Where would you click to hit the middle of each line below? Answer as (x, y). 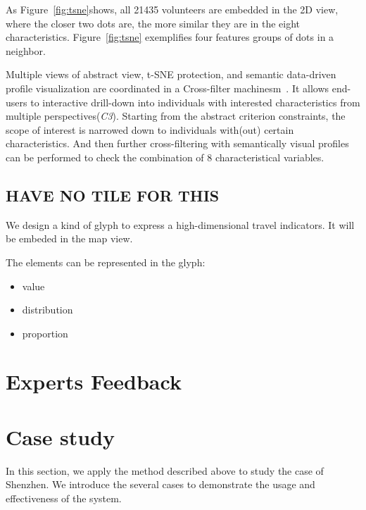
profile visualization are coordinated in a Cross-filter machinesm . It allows (168, 88)
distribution (48, 310)
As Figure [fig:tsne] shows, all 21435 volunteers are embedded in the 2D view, (172, 9)
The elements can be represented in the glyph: (106, 262)
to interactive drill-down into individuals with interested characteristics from (195, 102)
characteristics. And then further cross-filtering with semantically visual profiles (177, 143)
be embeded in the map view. (69, 238)
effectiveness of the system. (64, 498)
